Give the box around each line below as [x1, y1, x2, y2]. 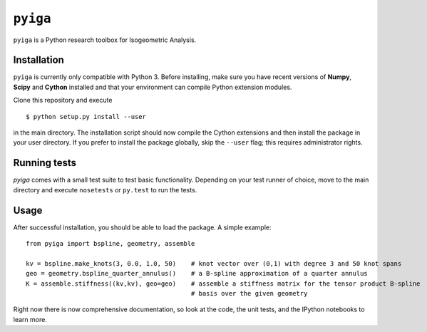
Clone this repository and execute [13, 96, 113, 105]
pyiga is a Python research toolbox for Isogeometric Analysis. [13, 36, 197, 44]
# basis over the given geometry [190, 289, 308, 297]
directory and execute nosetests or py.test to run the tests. [13, 185, 197, 194]
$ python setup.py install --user [26, 113, 146, 120]
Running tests [13, 157, 77, 169]
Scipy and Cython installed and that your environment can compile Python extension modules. [13, 83, 292, 91]
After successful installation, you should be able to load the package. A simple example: [13, 223, 272, 232]
